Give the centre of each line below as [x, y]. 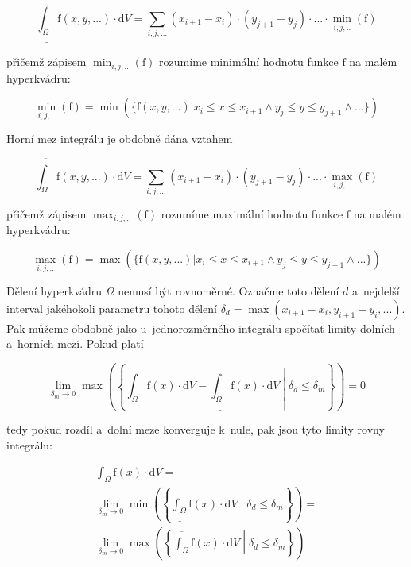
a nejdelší [376, 291]
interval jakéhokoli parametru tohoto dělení [112, 308]
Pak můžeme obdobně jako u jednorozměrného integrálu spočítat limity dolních [201, 328]
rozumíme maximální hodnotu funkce [252, 213]
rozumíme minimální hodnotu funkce [249, 62]
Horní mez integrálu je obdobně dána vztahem [120, 139]
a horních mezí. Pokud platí [75, 343]
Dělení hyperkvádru [54, 291]
